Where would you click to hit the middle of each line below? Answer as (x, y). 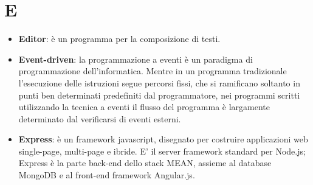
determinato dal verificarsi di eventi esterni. (100, 118)
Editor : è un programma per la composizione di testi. (119, 39)
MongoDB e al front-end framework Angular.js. (107, 175)
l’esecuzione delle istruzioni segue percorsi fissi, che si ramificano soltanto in (159, 82)
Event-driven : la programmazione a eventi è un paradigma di (136, 59)
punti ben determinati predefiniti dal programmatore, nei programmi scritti (159, 95)
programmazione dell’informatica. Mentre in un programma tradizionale (153, 71)
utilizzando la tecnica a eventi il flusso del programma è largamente (144, 107)
